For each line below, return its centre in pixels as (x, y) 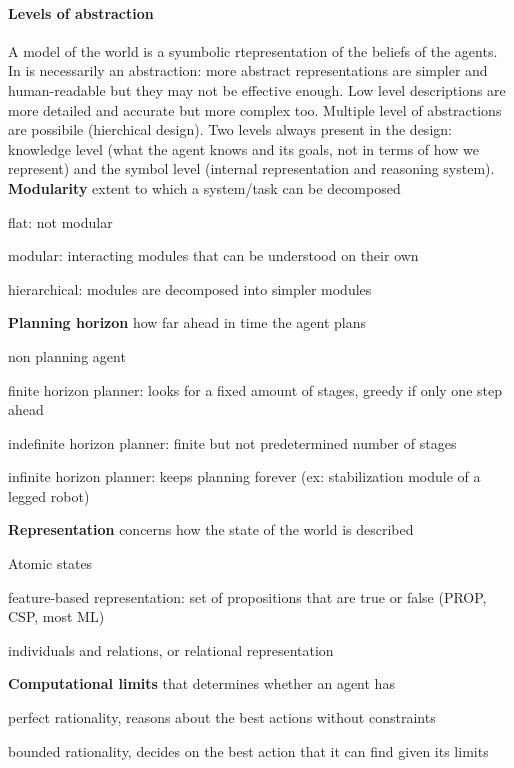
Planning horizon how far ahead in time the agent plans (187, 322)
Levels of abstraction (81, 12)
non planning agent (67, 355)
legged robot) (49, 495)
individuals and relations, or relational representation (171, 649)
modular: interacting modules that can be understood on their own (213, 255)
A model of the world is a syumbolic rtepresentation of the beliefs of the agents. (253, 50)
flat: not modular (60, 221)
